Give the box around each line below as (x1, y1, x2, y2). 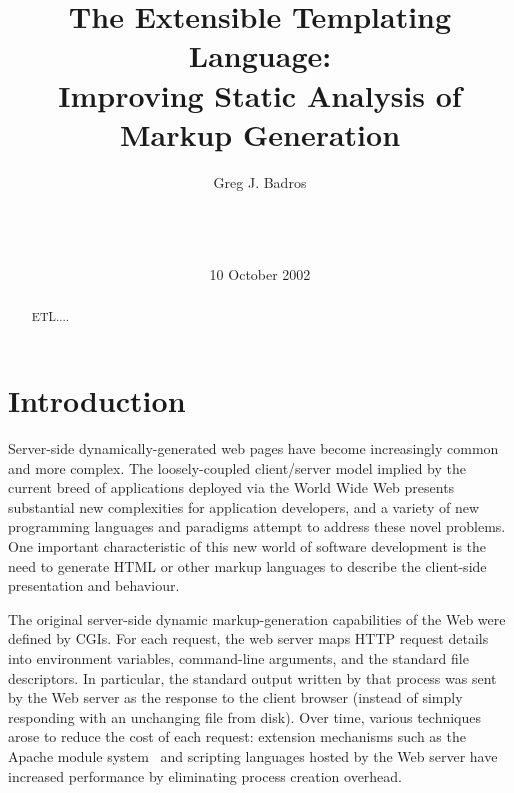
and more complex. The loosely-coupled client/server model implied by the (8, 457, 466, 478)
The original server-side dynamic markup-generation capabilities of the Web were (8, 608, 506, 629)
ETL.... (31, 308, 70, 325)
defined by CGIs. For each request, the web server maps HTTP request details (8, 628, 489, 649)
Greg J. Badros (213, 171, 307, 192)
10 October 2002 (209, 264, 311, 285)
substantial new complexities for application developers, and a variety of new (8, 496, 479, 517)
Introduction (8, 380, 186, 421)
